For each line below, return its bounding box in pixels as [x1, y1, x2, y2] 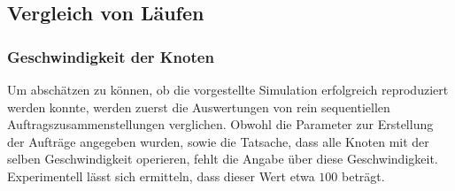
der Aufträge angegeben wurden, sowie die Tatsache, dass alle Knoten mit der [7, 132, 429, 150]
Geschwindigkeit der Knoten [7, 45, 214, 67]
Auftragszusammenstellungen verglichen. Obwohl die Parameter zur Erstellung [7, 115, 434, 134]
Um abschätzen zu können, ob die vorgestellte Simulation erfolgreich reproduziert [7, 80, 449, 98]
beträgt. [341, 166, 385, 185]
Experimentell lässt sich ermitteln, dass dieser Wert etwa [7, 166, 315, 185]
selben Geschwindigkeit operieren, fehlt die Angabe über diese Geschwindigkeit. [7, 149, 438, 168]
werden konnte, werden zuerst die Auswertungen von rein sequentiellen [7, 97, 390, 116]
